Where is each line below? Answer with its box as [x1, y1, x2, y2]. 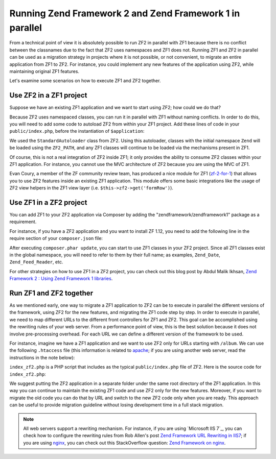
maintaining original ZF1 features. [9, 68, 79, 74]
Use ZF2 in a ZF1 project [9, 91, 87, 100]
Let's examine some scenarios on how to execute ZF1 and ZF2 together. [9, 78, 161, 84]
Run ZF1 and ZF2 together [9, 288, 94, 297]
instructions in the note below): [9, 354, 75, 360]
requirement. [9, 219, 37, 225]
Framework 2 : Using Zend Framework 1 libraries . [9, 276, 113, 282]
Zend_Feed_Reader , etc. [9, 259, 63, 265]
